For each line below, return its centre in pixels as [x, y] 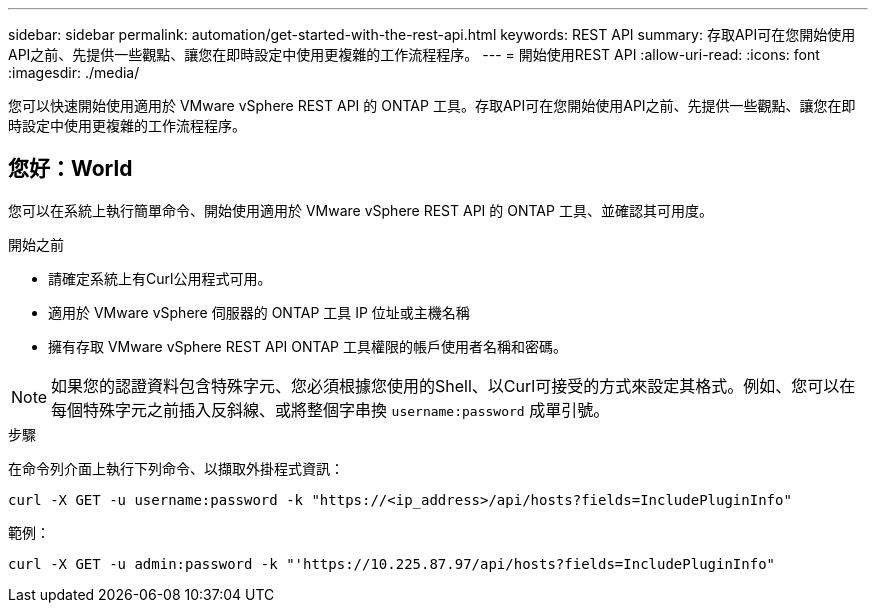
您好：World [70, 169]
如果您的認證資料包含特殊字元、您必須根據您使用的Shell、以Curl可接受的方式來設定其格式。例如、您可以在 [453, 385]
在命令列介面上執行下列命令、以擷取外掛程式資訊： [176, 468]
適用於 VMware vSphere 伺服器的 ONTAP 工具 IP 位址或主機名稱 [259, 312]
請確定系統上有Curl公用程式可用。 [160, 278]
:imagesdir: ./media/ [74, 72]
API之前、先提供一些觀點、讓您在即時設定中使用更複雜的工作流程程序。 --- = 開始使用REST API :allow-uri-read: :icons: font [414, 54]
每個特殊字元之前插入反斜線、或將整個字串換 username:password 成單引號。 [330, 409]
